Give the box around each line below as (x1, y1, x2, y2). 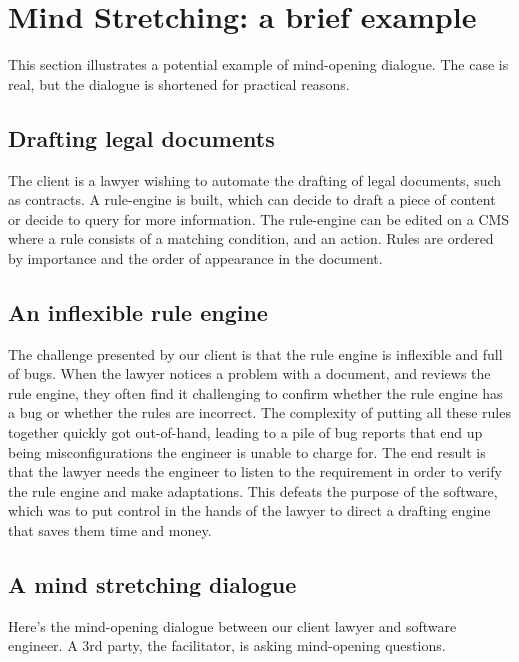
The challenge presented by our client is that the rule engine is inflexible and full (8, 343, 503, 364)
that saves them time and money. (8, 520, 212, 541)
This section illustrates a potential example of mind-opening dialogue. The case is (8, 54, 509, 75)
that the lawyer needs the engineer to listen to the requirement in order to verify (8, 461, 502, 482)
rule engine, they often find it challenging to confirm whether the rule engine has (8, 382, 503, 403)
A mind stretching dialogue (8, 569, 297, 600)
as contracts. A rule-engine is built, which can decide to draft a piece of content (8, 189, 496, 210)
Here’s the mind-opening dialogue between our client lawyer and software (8, 615, 457, 636)
